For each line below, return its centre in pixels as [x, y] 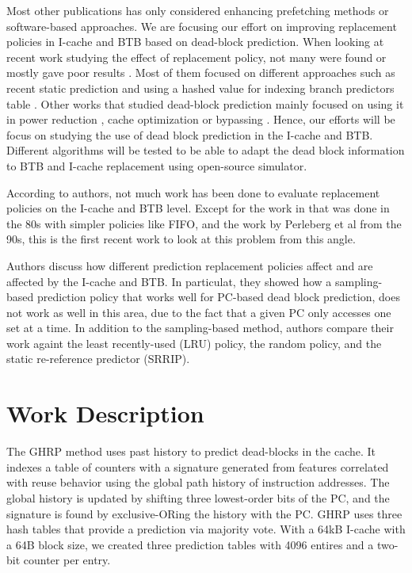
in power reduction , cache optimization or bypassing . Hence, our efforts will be [201, 119]
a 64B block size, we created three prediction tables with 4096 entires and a [190, 544]
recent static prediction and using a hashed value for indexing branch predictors [200, 88]
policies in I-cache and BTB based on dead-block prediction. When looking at [195, 42]
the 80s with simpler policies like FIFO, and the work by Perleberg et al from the [204, 223]
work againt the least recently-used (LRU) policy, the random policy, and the [194, 343]
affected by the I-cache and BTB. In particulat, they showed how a [169, 281]
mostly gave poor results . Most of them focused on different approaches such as [201, 73]
